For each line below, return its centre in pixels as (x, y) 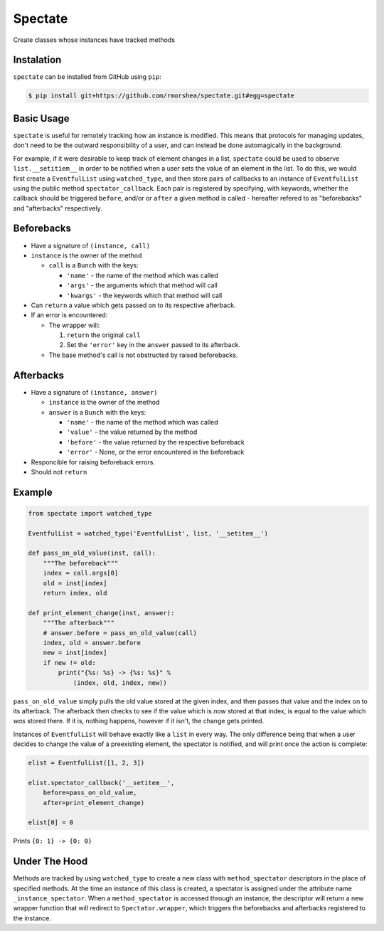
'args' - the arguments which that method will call (142, 285)
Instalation (37, 60)
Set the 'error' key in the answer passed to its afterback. (154, 345)
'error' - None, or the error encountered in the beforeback (155, 452)
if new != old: (69, 663)
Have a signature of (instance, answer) (94, 392)
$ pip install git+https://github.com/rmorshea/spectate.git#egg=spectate (161, 96)
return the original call (103, 335)
